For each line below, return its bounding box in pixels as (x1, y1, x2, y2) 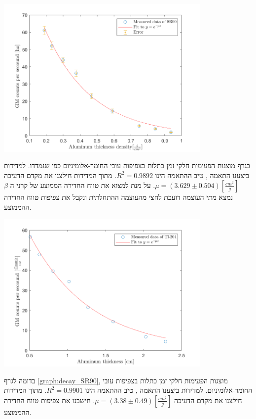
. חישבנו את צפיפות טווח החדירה (4, 395, 95, 405)
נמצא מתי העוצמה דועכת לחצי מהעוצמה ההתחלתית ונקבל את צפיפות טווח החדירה (4, 192, 233, 202)
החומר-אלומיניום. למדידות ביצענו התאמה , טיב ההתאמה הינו (85, 385, 253, 395)
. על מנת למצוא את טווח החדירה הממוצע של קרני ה (10, 180, 155, 190)
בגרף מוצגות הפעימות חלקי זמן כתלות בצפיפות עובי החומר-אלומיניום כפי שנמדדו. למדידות (4, 160, 250, 171)
